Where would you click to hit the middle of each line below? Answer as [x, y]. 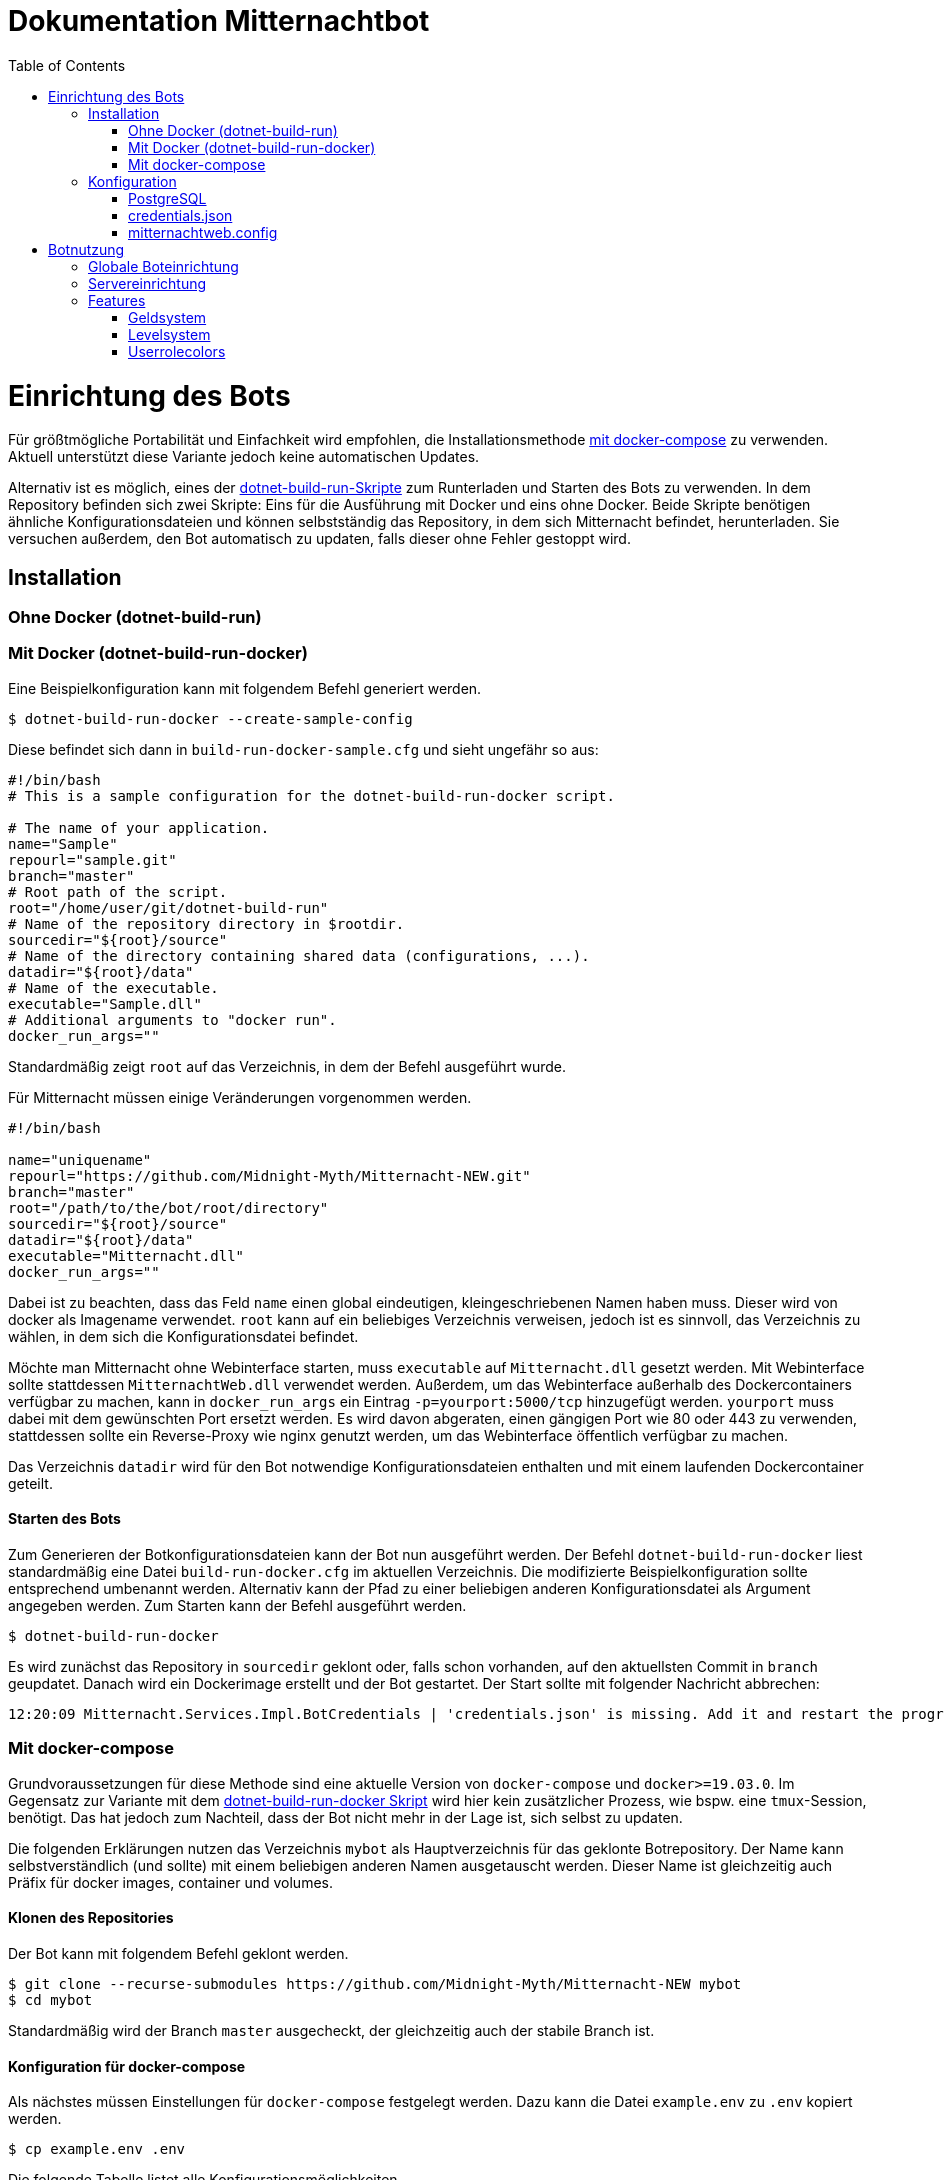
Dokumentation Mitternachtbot [219, 21]
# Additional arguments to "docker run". [172, 1019]
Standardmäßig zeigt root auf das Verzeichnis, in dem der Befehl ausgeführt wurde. [287, 1066]
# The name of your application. [139, 827]
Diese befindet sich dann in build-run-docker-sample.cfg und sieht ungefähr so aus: [303, 749]
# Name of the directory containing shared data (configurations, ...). [299, 955]
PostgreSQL [167, 198]
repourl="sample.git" [92, 859]
